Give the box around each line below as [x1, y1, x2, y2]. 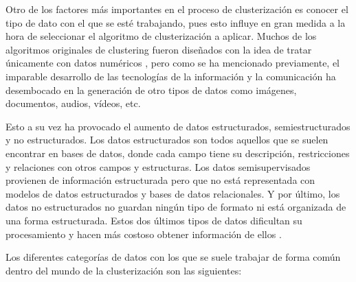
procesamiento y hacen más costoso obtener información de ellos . [5, 226, 282, 241]
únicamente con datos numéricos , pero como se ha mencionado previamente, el [5, 56, 340, 70]
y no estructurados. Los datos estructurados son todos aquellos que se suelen [5, 132, 329, 147]
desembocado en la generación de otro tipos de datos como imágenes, [5, 82, 297, 97]
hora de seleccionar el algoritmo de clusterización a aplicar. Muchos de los [5, 29, 317, 43]
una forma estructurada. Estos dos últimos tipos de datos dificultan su [5, 213, 302, 227]
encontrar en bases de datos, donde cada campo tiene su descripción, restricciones [5, 145, 350, 160]
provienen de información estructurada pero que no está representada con [5, 173, 315, 187]
